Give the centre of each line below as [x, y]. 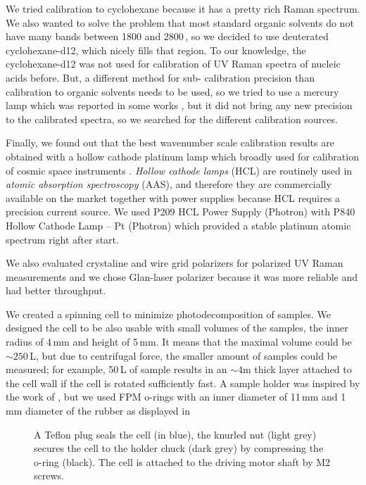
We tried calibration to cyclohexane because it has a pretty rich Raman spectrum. [183, 8]
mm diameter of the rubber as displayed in [98, 411]
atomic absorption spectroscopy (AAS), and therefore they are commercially [169, 184]
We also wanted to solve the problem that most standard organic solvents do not [180, 22]
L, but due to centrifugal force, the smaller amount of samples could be [184, 355]
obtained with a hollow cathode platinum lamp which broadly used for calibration [182, 156]
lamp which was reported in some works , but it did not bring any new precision [179, 105]
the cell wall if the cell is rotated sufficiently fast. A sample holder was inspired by [183, 383]
